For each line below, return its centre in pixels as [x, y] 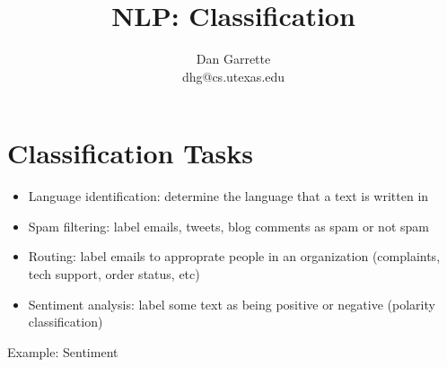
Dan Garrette [233, 59]
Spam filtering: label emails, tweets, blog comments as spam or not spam [228, 226]
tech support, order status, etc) [114, 274]
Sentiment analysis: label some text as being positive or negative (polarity [232, 304]
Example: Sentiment [63, 351]
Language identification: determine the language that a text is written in [228, 196]
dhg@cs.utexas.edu [233, 76]
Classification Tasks [131, 153]
